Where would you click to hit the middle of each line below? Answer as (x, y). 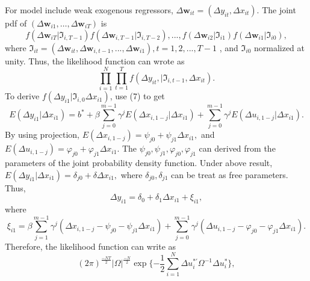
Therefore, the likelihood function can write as (91, 246)
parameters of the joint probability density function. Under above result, (139, 163)
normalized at (279, 47)
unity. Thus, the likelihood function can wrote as (95, 60)
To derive (22, 96)
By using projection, (42, 134)
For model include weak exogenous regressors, (89, 10)
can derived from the (237, 148)
